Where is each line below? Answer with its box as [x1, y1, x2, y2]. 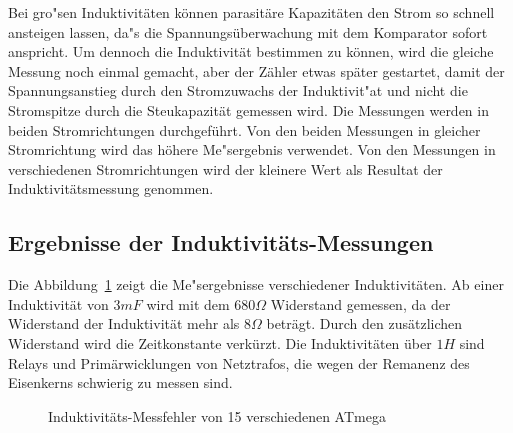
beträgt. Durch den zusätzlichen [266, 313, 463, 334]
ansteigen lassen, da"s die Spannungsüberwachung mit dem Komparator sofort [8, 21, 488, 42]
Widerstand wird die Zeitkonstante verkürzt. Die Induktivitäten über [8, 332, 432, 353]
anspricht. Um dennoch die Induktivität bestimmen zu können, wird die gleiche [8, 41, 494, 62]
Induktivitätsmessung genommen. [8, 178, 214, 199]
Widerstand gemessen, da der [270, 293, 451, 314]
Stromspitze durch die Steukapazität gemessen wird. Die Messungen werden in [8, 99, 489, 120]
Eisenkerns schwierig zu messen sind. [8, 372, 233, 393]
